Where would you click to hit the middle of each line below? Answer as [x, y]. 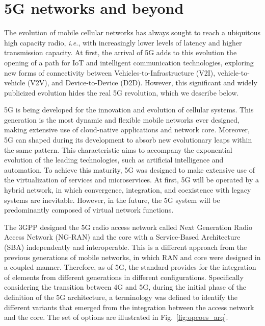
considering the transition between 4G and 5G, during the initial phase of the [125, 287]
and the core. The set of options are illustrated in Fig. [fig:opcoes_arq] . [116, 317]
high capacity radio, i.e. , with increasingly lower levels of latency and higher [123, 42]
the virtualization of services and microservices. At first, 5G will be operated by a [132, 180]
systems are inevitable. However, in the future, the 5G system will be [112, 200]
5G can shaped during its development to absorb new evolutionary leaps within [128, 140]
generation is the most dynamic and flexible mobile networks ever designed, [122, 119]
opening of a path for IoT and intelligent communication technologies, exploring [129, 62]
